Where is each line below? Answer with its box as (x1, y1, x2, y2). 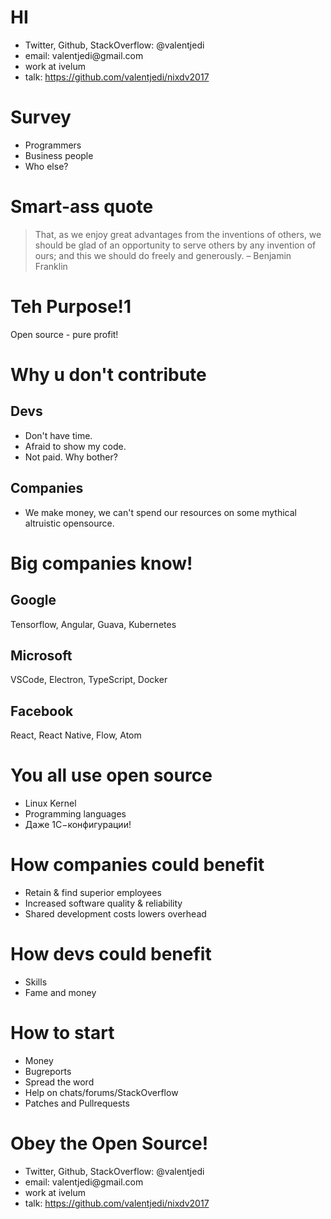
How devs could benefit (10, 943, 212, 966)
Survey (10, 106, 72, 129)
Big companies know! (10, 552, 193, 575)
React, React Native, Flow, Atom (10, 729, 142, 741)
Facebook (10, 702, 74, 720)
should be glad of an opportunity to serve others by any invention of (34, 239, 317, 251)
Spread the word (24, 1076, 95, 1088)
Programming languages (24, 808, 127, 820)
